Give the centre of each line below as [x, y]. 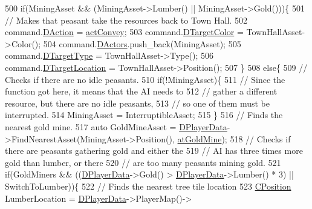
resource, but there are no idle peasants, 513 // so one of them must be [138, 103]
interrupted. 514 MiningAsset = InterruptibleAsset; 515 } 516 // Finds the [144, 115]
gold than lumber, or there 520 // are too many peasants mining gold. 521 [143, 162]
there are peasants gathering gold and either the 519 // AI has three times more [154, 151]
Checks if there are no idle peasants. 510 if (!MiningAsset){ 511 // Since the [145, 79]
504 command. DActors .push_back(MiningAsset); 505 [142, 43]
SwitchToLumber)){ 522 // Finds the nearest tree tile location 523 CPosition [148, 186]
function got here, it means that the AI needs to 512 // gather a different [141, 91]
